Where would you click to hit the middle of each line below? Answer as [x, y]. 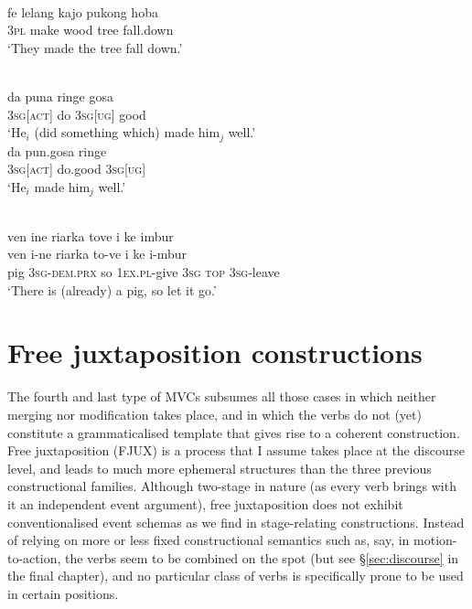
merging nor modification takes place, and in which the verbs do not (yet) [215, 414]
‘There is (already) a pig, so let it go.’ [112, 289]
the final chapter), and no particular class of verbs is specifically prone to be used [236, 576]
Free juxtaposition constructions [215, 353]
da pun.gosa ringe [57, 150]
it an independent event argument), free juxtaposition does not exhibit [205, 503]
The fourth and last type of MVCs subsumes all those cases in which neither [222, 396]
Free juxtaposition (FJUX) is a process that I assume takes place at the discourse [236, 450]
